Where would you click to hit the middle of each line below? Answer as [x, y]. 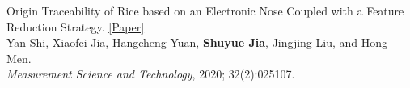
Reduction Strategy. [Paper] [76, 26]
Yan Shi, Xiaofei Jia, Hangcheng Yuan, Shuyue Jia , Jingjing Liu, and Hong [197, 42]
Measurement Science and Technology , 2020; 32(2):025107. [151, 74]
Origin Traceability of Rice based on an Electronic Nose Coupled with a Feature [205, 10]
